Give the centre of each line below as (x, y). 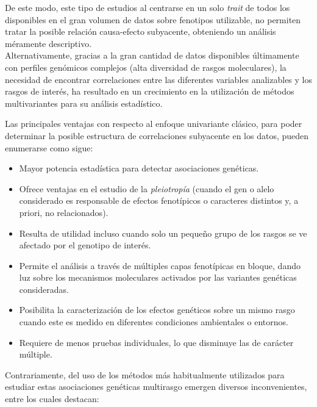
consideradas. (44, 289)
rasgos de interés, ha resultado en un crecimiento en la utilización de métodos (150, 91)
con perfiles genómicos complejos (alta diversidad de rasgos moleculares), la (146, 67)
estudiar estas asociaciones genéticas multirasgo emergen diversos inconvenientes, (156, 387)
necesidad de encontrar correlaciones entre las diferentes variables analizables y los (158, 79)
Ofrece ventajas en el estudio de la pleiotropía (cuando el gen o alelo (147, 188)
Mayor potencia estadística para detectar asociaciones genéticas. (139, 168)
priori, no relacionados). (64, 212)
